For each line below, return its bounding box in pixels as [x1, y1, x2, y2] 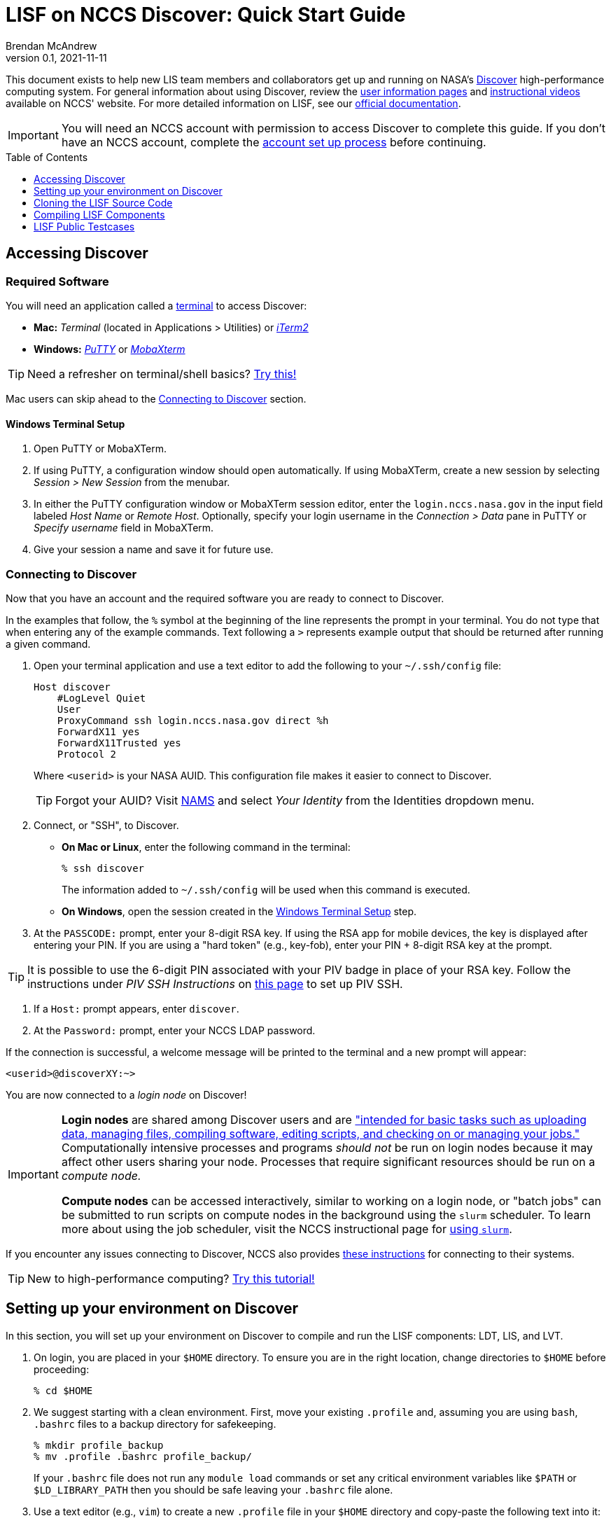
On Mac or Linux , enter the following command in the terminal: [62, 840, 351, 853]
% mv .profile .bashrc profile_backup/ [34, 1450, 252, 1462]
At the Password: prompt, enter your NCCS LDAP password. [34, 1024, 316, 1036]
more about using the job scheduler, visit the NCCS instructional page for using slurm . [61, 1221, 512, 1236]
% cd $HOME [34, 1384, 93, 1396]
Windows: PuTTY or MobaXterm [34, 342, 185, 355]
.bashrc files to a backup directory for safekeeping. [34, 1417, 276, 1430]
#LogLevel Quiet [57, 692, 146, 704]
